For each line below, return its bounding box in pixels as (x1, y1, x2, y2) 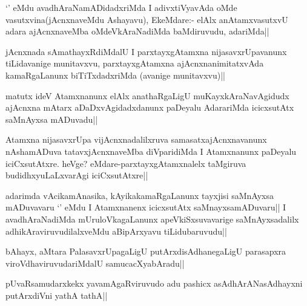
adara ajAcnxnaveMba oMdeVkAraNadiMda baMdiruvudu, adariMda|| (5, 25, 269, 37)
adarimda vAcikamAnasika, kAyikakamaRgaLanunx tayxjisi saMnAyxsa (5, 189, 274, 201)
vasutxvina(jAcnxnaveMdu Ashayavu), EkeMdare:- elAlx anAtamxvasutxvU (5, 13, 288, 25)
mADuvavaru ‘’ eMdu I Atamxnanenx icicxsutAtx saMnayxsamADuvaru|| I (5, 201, 286, 213)
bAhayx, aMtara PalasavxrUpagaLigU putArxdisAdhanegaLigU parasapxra (5, 245, 286, 258)
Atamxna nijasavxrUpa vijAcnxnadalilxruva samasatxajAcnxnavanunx (5, 133, 267, 146)
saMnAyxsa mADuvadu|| (5, 112, 98, 125)
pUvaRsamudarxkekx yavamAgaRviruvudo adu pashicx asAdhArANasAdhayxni (5, 277, 303, 290)
